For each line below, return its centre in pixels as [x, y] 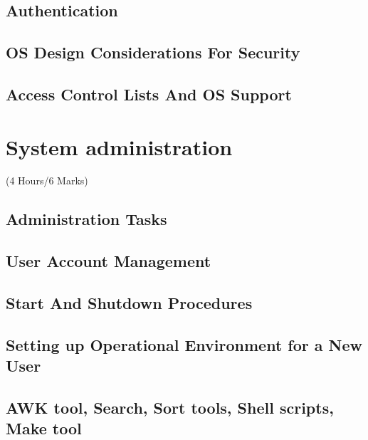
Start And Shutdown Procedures [129, 303]
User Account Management [109, 261]
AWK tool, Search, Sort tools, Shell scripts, [170, 407]
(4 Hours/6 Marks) [47, 180]
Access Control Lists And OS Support [149, 94]
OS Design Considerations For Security [153, 52]
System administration [119, 146]
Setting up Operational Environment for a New [184, 344]
